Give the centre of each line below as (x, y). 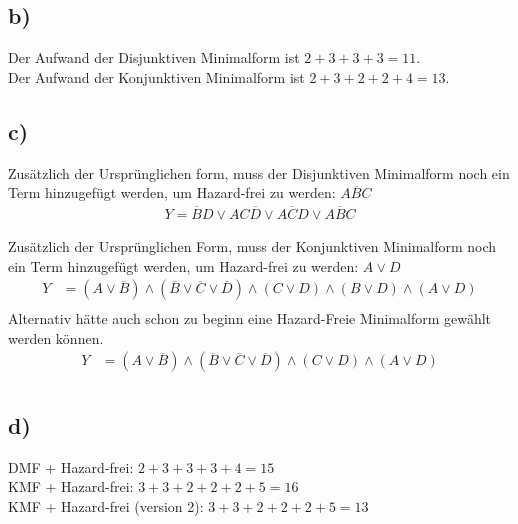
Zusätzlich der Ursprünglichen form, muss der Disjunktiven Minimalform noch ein (259, 172)
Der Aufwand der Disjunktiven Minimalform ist (154, 57)
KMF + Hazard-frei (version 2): (106, 505)
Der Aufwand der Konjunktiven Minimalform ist (156, 76)
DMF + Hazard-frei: (71, 466)
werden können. (56, 337)
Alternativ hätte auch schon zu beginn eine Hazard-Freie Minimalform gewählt (250, 318)
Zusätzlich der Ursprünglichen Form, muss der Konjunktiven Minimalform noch (252, 246)
